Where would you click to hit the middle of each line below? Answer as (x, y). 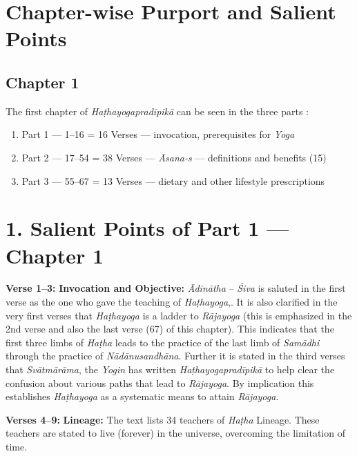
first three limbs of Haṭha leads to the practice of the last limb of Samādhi (163, 342)
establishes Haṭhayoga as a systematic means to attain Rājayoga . (142, 396)
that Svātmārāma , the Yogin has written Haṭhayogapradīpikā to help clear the (170, 369)
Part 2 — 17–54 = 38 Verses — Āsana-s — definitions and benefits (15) (174, 157)
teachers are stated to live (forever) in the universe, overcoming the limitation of (175, 433)
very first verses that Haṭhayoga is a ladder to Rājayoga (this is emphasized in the (179, 315)
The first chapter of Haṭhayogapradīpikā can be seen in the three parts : (157, 111)
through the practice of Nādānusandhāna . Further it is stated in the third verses (175, 356)
